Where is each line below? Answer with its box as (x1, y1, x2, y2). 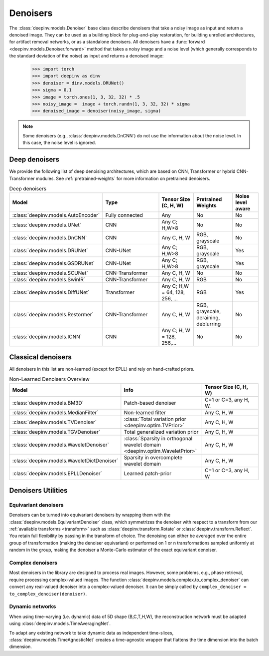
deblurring (196, 320, 221, 327)
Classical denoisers (9, 353, 72, 361)
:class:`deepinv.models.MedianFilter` (12, 409, 99, 416)
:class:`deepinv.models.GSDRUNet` (12, 260, 95, 267)
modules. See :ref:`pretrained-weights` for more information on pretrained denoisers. (35, 175, 210, 181)
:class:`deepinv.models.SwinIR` (12, 276, 86, 283)
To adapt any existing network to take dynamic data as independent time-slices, (9, 630, 174, 636)
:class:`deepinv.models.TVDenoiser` (12, 419, 97, 426)
